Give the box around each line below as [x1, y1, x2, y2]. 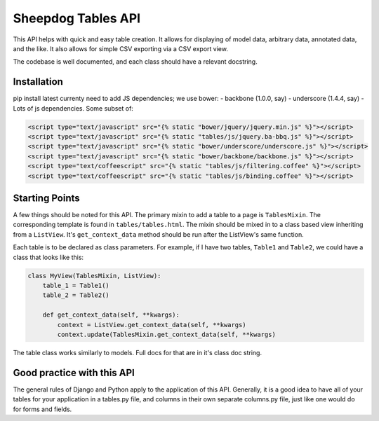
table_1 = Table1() [42, 282, 110, 289]
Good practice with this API [13, 366, 135, 378]
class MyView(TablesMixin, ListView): [27, 272, 161, 279]
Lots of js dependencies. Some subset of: [13, 104, 133, 112]
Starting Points [13, 192, 80, 204]
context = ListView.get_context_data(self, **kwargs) [57, 321, 246, 329]
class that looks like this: [13, 253, 84, 261]
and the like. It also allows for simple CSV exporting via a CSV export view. [13, 44, 228, 53]
